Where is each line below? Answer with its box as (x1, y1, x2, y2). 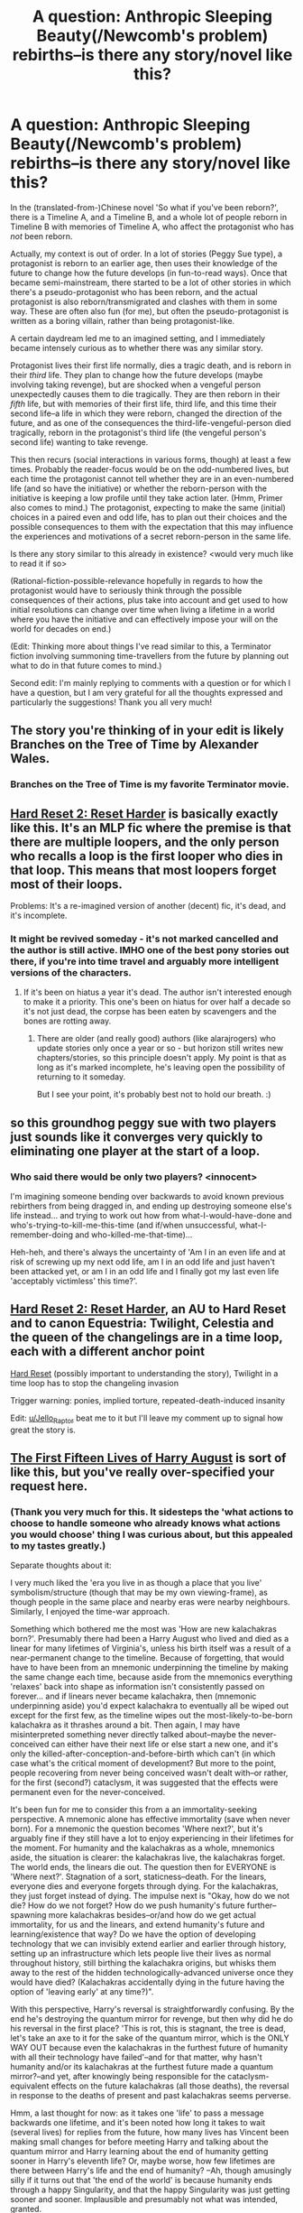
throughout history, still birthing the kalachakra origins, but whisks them (10, 1958, 277, 1968)
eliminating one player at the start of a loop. (10, 1144, 261, 1159)
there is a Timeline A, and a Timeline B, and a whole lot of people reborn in (10, 211, 288, 222)
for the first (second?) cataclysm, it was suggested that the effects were (10, 1777, 279, 1788)
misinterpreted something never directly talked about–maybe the (10, 1729, 251, 1740)
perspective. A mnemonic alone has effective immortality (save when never (10, 1814, 291, 1825)
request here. (10, 1478, 88, 1495)
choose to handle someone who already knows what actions (10, 1516, 280, 1529)
